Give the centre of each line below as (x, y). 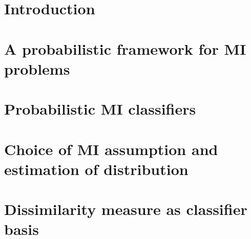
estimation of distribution (96, 169)
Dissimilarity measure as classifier (126, 209)
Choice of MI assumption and (111, 149)
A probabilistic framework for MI (125, 48)
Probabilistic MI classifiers (100, 109)
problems (37, 68)
